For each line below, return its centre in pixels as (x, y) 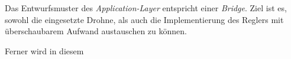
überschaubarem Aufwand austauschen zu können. (96, 31)
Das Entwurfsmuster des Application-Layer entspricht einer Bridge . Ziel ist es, (146, 8)
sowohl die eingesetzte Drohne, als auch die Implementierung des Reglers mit (144, 19)
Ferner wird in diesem (44, 50)
